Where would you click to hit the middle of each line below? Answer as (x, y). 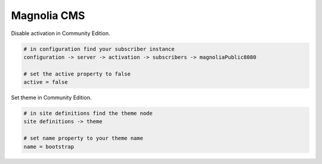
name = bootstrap (49, 146)
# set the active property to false (77, 74)
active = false (46, 82)
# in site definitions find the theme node (88, 113)
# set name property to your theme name (83, 138)
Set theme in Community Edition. (51, 97)
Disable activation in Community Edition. (61, 33)
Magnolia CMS (48, 15)
